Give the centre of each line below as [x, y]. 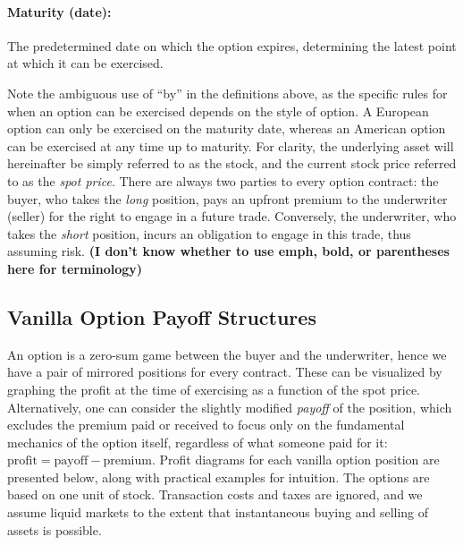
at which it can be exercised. [85, 63]
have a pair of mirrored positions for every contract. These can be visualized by [225, 372]
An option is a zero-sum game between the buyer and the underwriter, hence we [227, 354]
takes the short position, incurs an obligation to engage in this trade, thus [209, 233]
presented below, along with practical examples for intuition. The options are [219, 477]
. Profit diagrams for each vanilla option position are [295, 460]
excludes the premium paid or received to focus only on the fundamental [206, 425]
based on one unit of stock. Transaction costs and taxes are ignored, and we [215, 494]
